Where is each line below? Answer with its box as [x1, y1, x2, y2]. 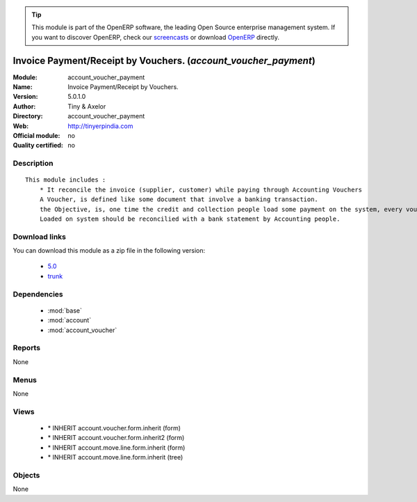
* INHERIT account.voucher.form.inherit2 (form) [47, 434, 185, 442]
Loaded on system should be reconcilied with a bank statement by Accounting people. [39, 214, 341, 223]
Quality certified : [13, 141, 64, 150]
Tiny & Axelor [67, 102, 106, 111]
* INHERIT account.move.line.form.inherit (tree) [47, 453, 183, 461]
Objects [13, 470, 40, 480]
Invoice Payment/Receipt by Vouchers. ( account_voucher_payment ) [13, 54, 316, 66]
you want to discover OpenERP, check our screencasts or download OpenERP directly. [31, 33, 280, 41]
